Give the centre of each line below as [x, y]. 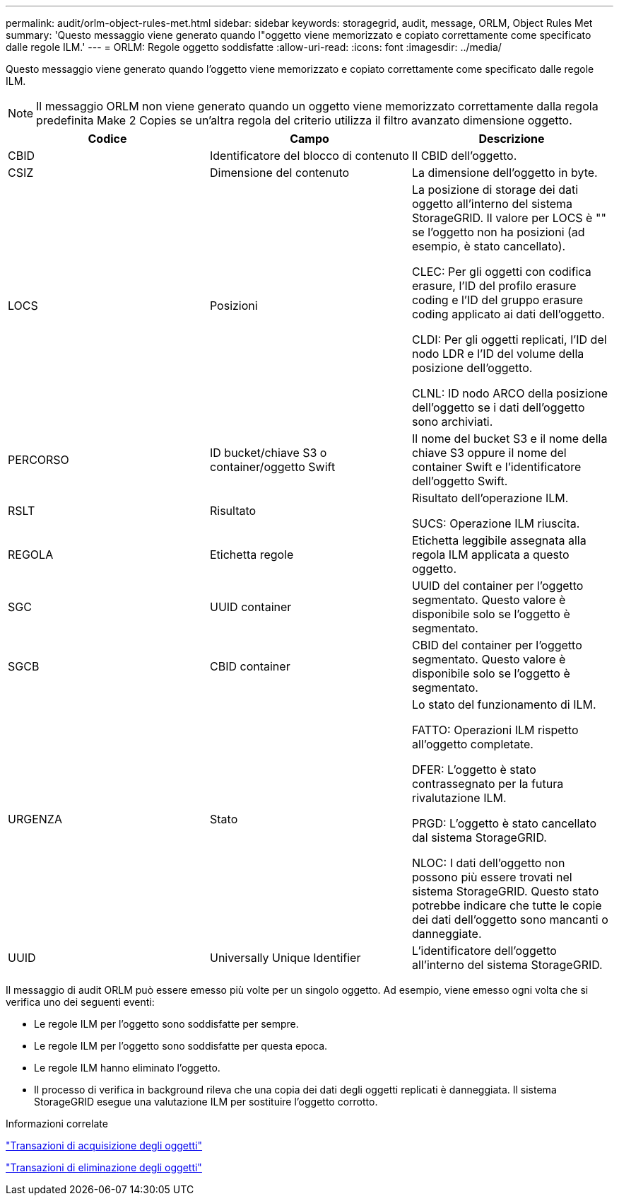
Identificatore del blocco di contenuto [309, 156]
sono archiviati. [452, 422]
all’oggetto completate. [472, 744]
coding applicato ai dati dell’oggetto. [508, 314]
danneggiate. [447, 934]
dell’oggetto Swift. [460, 481]
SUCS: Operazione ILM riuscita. [496, 523]
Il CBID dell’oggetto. [464, 156]
